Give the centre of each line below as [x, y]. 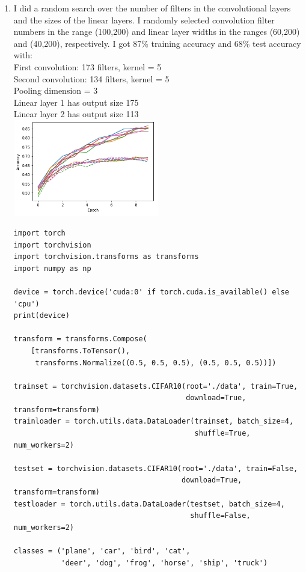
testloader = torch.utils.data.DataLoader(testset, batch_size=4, [149, 504]
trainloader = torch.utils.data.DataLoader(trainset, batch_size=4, [154, 421]
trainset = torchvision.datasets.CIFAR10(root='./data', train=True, [156, 386]
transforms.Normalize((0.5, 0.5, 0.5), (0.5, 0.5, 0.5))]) [156, 363]
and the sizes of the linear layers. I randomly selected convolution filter [144, 20]
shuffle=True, [222, 434]
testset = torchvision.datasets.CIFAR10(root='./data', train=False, [156, 468]
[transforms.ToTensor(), [81, 351]
